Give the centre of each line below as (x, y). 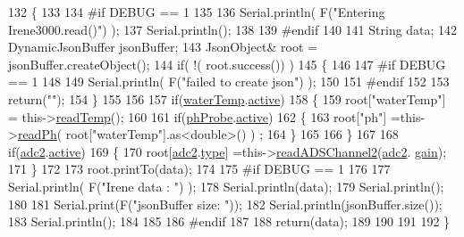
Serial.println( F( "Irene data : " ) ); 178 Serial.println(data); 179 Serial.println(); (226, 186)
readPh (37, 134)
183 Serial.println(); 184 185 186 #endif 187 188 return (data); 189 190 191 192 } (229, 221)
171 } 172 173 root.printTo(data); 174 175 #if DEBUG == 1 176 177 (199, 169)
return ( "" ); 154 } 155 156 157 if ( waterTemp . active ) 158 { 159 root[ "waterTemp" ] (227, 98)
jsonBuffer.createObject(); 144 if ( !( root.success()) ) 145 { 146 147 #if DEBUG (227, 64)
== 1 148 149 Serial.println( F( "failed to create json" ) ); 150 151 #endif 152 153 (229, 82)
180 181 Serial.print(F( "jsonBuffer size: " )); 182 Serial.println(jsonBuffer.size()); (225, 204)
